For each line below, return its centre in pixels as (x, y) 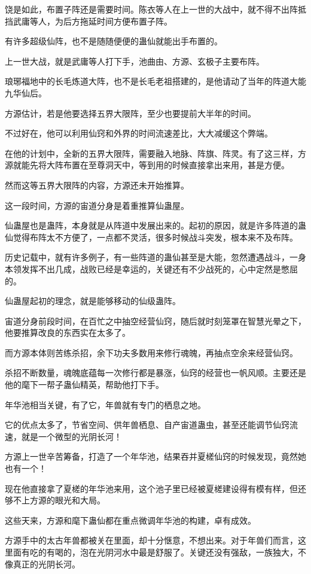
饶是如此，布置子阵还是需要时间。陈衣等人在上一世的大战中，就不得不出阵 (151, 9)
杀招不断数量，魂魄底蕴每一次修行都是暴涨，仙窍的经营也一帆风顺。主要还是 (155, 373)
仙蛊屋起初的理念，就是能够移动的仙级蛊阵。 (93, 301)
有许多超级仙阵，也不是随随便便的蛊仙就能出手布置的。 (114, 41)
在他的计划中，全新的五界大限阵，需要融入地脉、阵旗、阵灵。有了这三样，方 (155, 153)
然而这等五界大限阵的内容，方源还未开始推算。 (97, 185)
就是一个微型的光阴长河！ (71, 436)
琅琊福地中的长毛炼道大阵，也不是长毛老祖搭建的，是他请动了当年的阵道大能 (155, 81)
